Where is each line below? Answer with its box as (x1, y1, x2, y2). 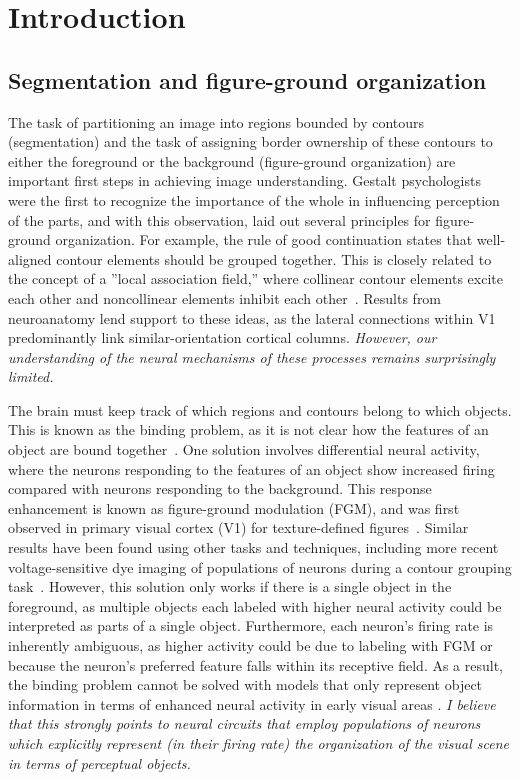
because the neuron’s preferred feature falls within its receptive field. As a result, (8, 654, 504, 675)
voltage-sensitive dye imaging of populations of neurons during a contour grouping (8, 556, 512, 577)
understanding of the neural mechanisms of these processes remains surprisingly (8, 346, 496, 367)
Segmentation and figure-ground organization (8, 64, 487, 95)
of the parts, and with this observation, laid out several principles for (8, 209, 431, 230)
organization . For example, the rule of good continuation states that (55, 229, 473, 250)
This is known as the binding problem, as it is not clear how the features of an (8, 419, 489, 440)
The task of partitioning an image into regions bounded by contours (8, 111, 425, 132)
